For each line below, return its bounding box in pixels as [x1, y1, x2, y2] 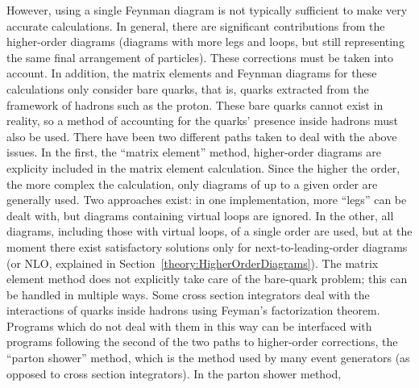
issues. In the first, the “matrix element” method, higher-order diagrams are [6, 144, 381, 161]
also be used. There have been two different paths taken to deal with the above [6, 127, 397, 144]
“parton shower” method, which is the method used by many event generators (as [6, 349, 410, 366]
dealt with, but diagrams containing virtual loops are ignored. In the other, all [6, 207, 394, 223]
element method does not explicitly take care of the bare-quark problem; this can [6, 270, 408, 287]
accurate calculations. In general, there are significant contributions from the [6, 17, 385, 34]
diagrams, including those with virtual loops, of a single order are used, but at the [6, 223, 413, 240]
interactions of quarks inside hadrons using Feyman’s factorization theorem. [6, 302, 380, 319]
